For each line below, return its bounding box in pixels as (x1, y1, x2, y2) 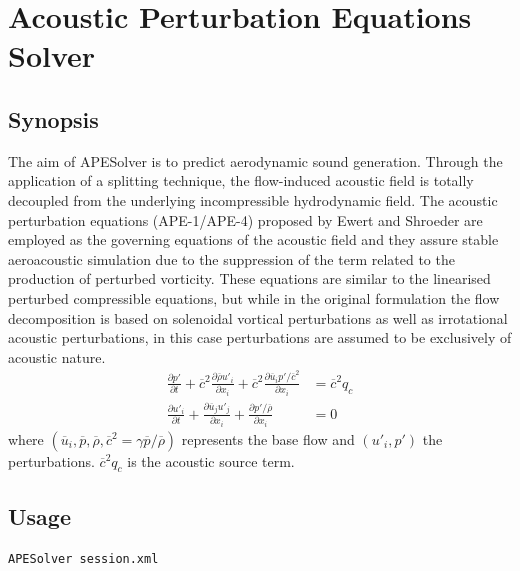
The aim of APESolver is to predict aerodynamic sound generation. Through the (8, 150, 503, 171)
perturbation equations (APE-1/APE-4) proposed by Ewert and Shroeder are (8, 209, 483, 230)
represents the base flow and (181, 428, 355, 449)
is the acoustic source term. (127, 450, 295, 471)
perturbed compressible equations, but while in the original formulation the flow (8, 287, 500, 308)
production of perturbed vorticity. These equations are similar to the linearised (8, 268, 491, 289)
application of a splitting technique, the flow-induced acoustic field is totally (8, 170, 474, 191)
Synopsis (8, 103, 99, 134)
